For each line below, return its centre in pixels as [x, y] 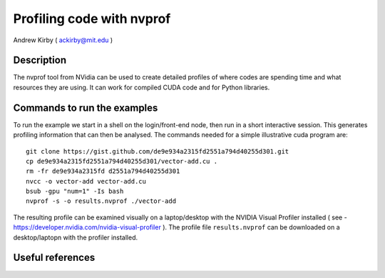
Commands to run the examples [86, 108]
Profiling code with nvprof [92, 19]
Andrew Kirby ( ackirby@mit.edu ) [63, 40]
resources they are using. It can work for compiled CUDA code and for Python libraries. [142, 87]
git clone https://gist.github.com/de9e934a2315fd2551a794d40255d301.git [158, 151]
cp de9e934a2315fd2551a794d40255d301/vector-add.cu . [122, 161]
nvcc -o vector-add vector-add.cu [86, 181]
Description [40, 60]
